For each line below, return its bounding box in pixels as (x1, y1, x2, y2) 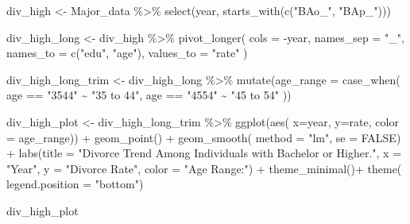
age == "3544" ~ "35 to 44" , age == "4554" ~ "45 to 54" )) (6, 87, 292, 103)
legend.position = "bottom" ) (6, 176, 144, 192)
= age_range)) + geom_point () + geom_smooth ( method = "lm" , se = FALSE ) (6, 129, 401, 145)
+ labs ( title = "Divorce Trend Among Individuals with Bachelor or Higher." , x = (6, 145, 402, 161)
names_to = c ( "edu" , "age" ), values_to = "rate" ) (6, 44, 248, 61)
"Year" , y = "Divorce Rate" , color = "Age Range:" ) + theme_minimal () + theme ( (6, 160, 402, 176)
